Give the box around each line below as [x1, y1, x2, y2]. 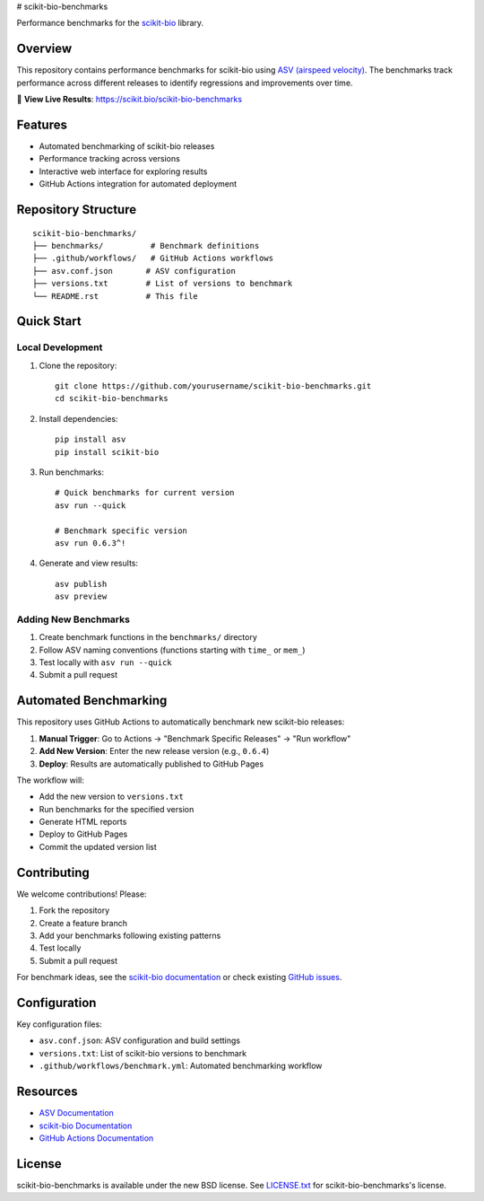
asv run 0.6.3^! [55, 538, 126, 548]
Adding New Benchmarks [16, 613, 130, 626]
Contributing [16, 864, 90, 880]
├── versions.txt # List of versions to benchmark [32, 278, 293, 289]
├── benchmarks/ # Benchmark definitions [32, 241, 260, 250]
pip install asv [55, 434, 126, 444]
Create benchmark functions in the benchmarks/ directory [39, 632, 257, 643]
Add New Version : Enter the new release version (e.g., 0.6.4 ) [39, 746, 270, 757]
